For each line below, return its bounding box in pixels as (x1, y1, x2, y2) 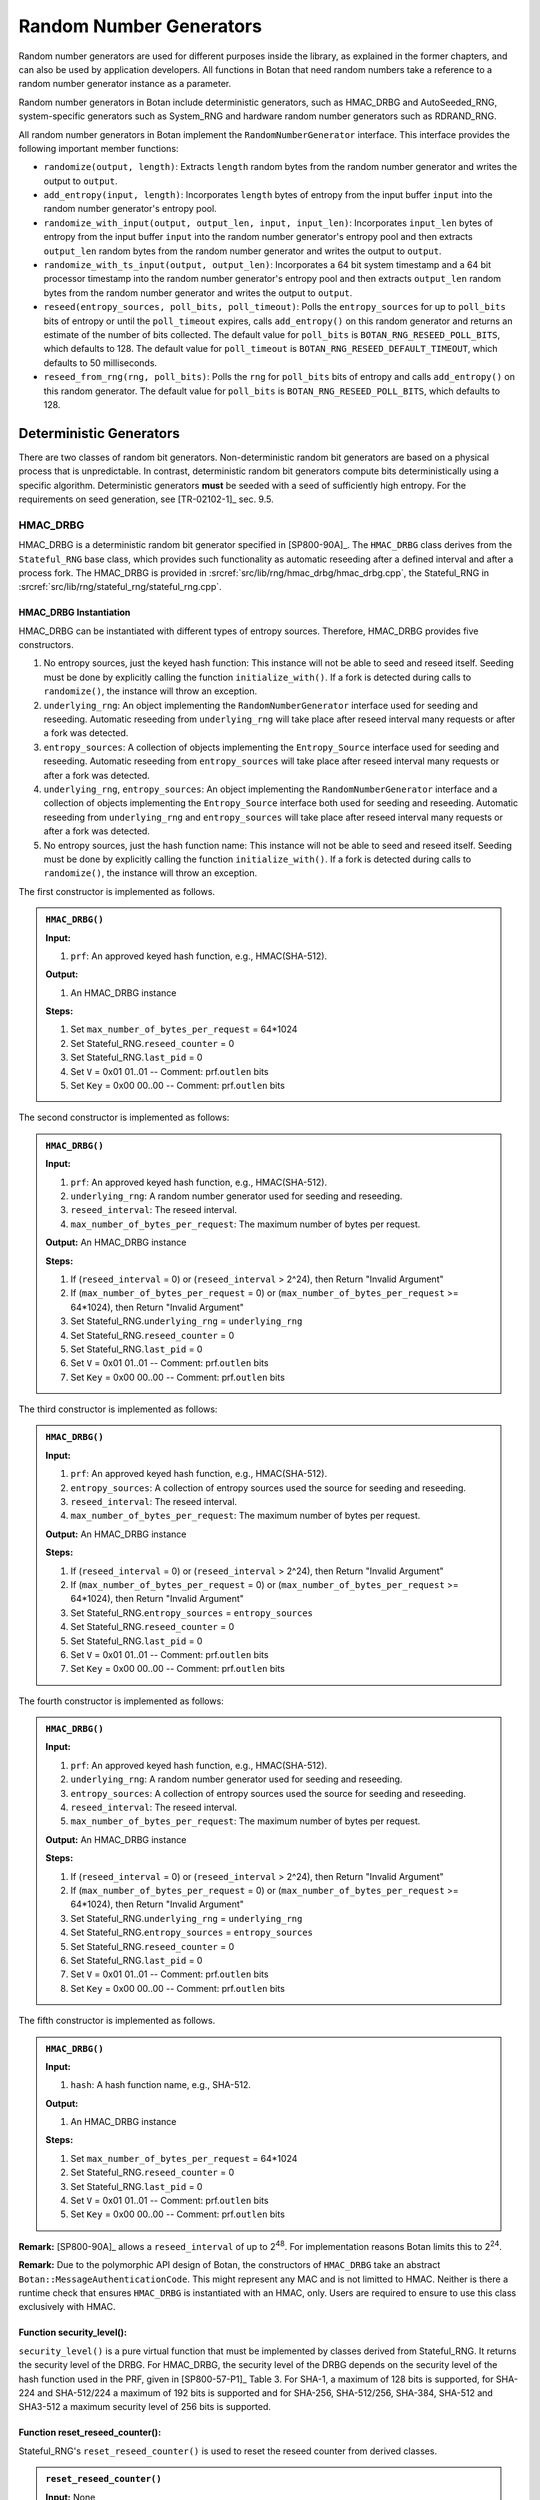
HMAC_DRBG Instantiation (18, 606, 131, 619)
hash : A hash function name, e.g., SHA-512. (70, 2079, 252, 2091)
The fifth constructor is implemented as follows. (18, 2015, 216, 2027)
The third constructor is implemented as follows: (18, 1403, 218, 1415)
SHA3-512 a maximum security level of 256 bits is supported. (18, 2401, 272, 2413)
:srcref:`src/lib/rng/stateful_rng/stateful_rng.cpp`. (18, 581, 222, 593)
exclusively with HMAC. (18, 2301, 116, 2313)
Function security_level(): (18, 2326, 127, 2339)
